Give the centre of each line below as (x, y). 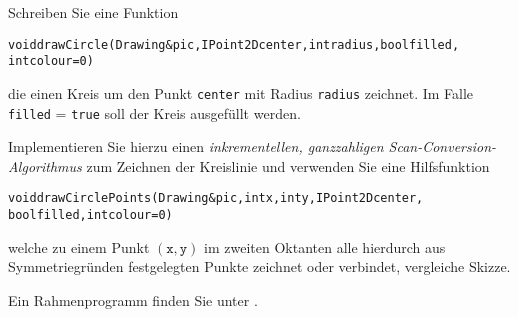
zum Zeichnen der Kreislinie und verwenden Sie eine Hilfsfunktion (288, 165)
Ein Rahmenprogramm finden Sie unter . (133, 299)
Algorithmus (45, 165)
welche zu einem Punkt (79, 246)
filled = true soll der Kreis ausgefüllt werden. (154, 112)
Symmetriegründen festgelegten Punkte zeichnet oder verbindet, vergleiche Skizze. (259, 266)
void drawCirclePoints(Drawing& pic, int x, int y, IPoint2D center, (216, 198)
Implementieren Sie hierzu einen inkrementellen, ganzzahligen (196, 146)
